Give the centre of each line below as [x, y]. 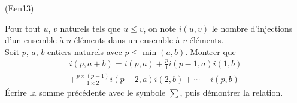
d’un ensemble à [34, 40]
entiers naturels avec [85, 51]
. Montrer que [210, 51]
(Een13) [19, 8]
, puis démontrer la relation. [231, 92]
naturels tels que [90, 28]
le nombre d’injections [252, 28]
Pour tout [23, 28]
